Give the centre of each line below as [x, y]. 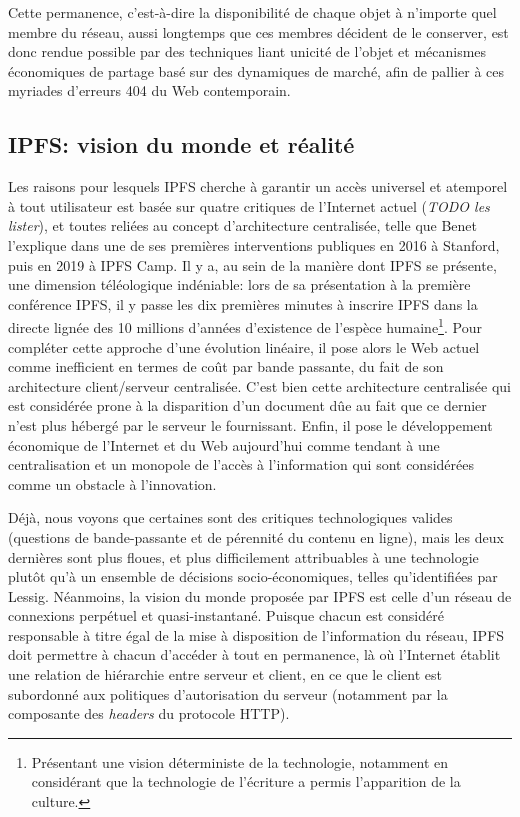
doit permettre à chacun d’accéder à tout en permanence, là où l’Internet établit [254, 654]
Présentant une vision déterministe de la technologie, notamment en [240, 761]
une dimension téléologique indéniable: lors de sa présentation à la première [239, 284]
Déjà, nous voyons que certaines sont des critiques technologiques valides [230, 517]
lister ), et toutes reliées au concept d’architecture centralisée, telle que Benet [243, 225]
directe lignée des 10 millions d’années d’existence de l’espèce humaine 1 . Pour [245, 325]
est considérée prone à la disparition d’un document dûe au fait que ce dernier [247, 405]
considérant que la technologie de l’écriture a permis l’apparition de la [246, 781]
